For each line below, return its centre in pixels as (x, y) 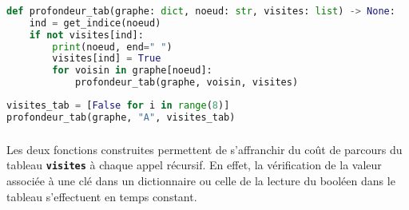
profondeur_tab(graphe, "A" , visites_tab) (121, 117)
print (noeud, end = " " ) (112, 47)
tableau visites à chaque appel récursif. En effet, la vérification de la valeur (194, 165)
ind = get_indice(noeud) (95, 23)
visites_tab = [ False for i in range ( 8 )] (118, 106)
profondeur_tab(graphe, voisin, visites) (187, 83)
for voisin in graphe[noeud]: (132, 71)
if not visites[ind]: (86, 35)
